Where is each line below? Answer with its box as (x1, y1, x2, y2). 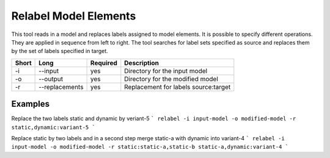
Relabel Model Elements (11, 9, 136, 23)
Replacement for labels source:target (124, 82, 231, 91)
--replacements (38, 82, 84, 91)
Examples (11, 99, 50, 109)
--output (38, 74, 64, 83)
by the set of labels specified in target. (11, 48, 108, 55)
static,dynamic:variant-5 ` (11, 124, 96, 131)
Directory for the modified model (124, 74, 218, 83)
